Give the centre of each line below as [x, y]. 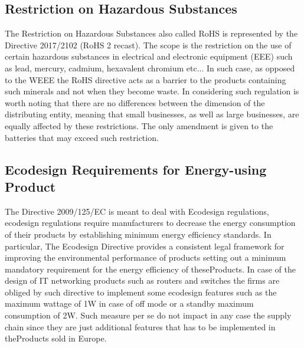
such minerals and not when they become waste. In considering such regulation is [152, 91]
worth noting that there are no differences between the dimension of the [135, 102]
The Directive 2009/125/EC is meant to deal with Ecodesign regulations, [137, 211]
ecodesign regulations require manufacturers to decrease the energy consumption [150, 223]
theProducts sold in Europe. [56, 338]
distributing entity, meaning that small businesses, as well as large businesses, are [152, 114]
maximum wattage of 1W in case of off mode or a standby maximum [129, 303]
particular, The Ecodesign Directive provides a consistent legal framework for [145, 246]
